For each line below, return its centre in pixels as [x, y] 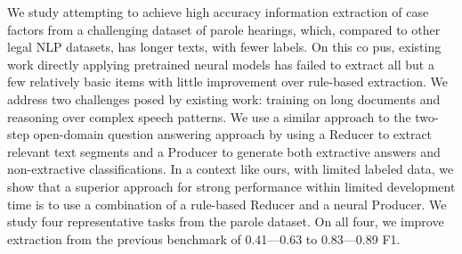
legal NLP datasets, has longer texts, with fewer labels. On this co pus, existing [224, 47]
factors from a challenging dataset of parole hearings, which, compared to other [224, 29]
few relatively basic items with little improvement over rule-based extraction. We [228, 82]
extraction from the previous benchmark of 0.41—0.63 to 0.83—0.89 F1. [204, 238]
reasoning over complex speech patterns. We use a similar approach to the [209, 116]
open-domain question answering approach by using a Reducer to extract [233, 134]
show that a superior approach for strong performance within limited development [231, 186]
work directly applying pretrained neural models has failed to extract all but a [221, 64]
